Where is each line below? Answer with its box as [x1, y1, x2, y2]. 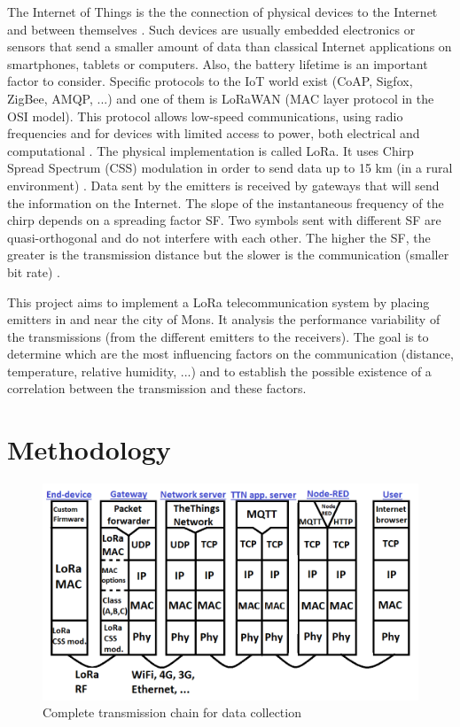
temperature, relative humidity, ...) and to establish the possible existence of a [7, 361, 432, 380]
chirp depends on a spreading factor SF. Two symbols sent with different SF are [7, 211, 441, 229]
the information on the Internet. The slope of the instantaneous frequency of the [7, 193, 444, 212]
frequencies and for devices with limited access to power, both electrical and [7, 124, 420, 143]
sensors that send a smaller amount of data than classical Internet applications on [7, 37, 452, 56]
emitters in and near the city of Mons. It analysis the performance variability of [7, 310, 441, 329]
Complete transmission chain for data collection [43, 703, 301, 722]
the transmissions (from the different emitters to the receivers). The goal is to [7, 327, 429, 345]
